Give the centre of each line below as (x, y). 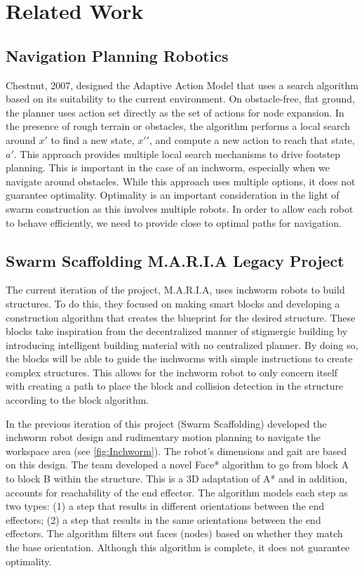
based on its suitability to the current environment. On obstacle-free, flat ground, (180, 99)
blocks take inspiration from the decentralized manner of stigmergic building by (177, 331)
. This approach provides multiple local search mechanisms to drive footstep (177, 153)
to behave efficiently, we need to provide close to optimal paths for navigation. (174, 222)
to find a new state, (93, 139)
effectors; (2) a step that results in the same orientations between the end (163, 519)
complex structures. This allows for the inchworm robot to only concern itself (172, 372)
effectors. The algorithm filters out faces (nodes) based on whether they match (174, 533)
